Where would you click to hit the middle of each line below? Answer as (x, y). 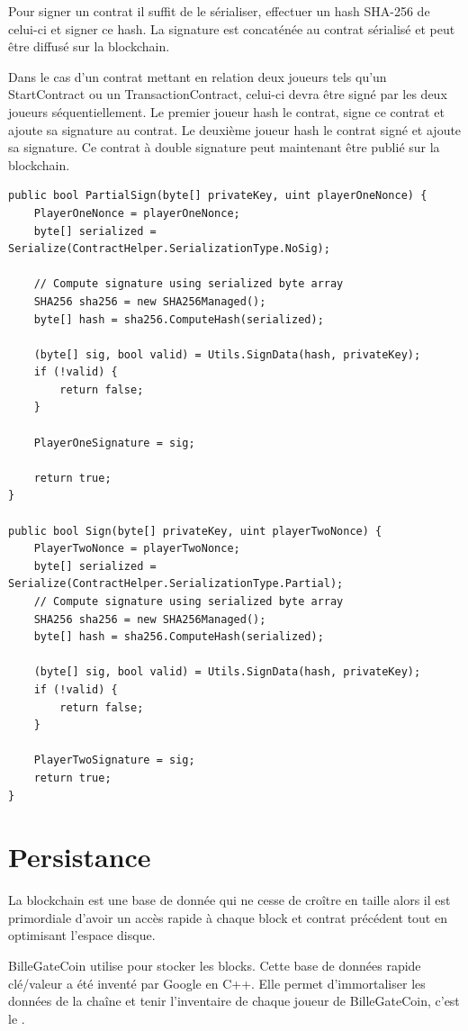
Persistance (80, 857)
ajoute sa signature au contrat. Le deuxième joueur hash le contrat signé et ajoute (235, 129)
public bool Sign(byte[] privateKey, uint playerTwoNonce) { (195, 531)
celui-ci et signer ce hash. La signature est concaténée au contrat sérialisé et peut (232, 28)
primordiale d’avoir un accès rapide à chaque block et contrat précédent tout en (228, 917)
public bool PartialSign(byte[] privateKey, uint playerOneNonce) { (218, 196)
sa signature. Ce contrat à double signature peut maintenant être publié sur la (224, 147)
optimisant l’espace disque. (82, 935)
